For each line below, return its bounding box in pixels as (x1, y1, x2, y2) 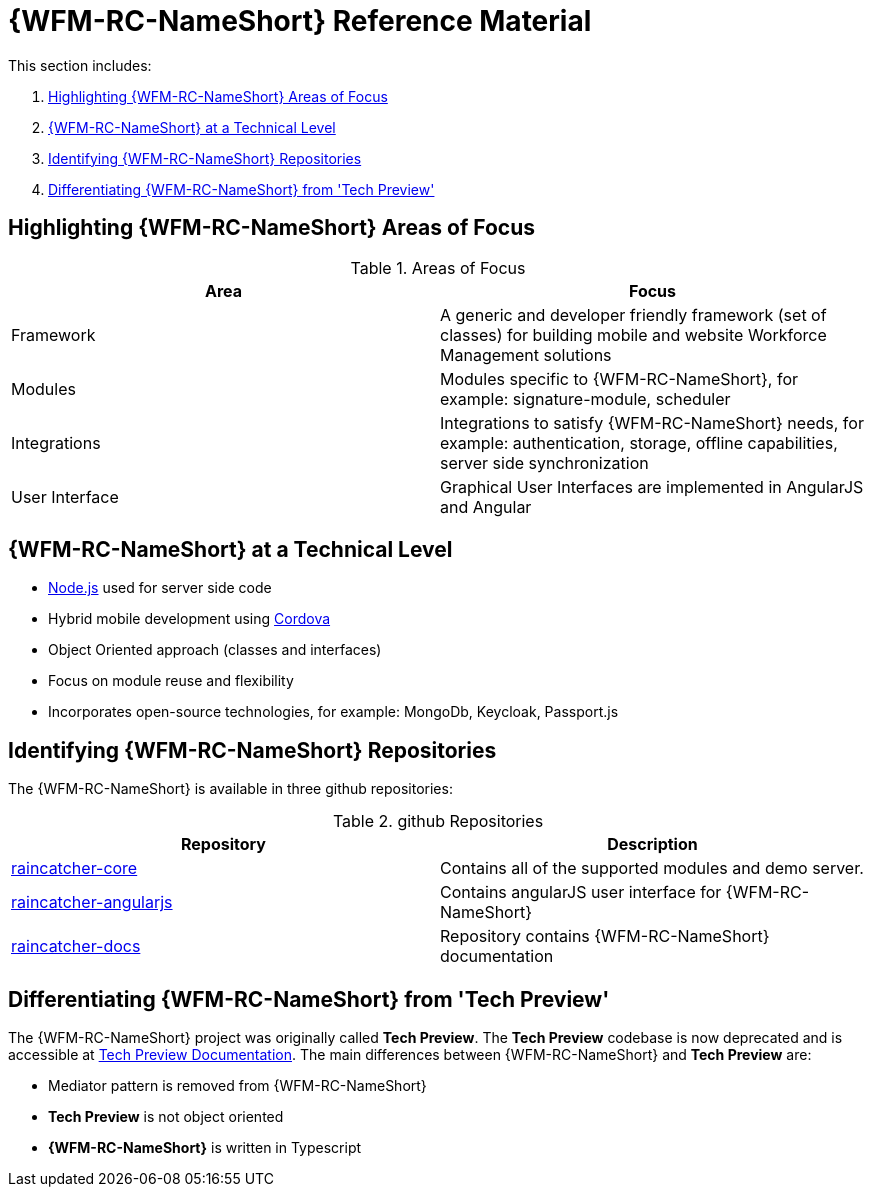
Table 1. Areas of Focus (350, 257, 526, 278)
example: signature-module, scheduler (440, 388, 731, 409)
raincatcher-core (11, 858, 138, 879)
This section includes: (8, 56, 152, 74)
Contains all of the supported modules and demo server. (440, 858, 864, 879)
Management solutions (440, 344, 612, 365)
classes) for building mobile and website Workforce (440, 324, 827, 345)
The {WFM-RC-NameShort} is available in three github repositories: (8, 780, 453, 798)
